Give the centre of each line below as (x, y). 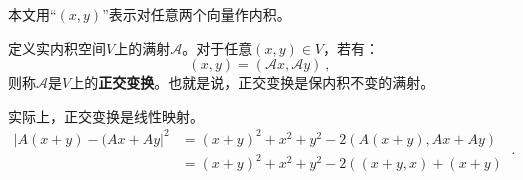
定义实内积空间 (57, 47)
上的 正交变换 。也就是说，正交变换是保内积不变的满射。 (252, 82)
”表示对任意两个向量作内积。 (196, 14)
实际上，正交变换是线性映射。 (106, 115)
